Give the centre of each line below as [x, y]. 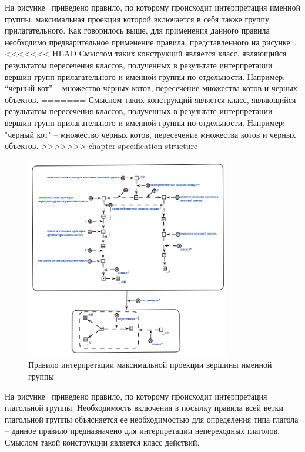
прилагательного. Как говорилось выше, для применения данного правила [137, 30]
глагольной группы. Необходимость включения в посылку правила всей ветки [144, 408]
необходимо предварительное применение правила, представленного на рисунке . [151, 41]
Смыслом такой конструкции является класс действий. [102, 442]
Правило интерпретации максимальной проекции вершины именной [150, 365]
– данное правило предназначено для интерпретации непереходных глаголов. [142, 431]
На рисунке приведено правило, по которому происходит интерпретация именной [153, 7]
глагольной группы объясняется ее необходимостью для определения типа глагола [152, 419]
